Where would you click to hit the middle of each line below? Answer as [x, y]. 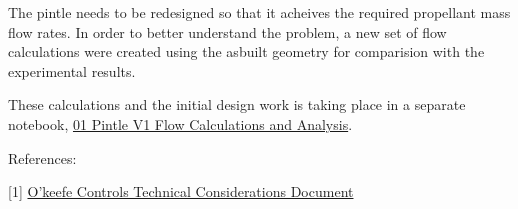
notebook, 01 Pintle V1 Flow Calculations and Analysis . [180, 123]
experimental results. [72, 70]
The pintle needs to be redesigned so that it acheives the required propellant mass [259, 12]
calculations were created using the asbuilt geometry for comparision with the [246, 51]
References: [42, 157]
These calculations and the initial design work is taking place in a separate [237, 104]
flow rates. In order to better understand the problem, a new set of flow [227, 31]
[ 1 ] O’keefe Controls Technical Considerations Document [181, 191]
